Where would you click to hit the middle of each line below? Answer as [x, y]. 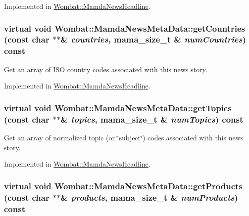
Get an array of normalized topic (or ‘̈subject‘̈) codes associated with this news [124, 137]
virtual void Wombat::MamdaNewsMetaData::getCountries [124, 28]
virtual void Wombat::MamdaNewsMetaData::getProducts [123, 186]
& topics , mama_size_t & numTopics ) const [152, 119]
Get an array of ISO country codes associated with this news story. [106, 69]
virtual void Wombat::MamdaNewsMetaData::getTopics [118, 108]
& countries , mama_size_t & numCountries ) [153, 39]
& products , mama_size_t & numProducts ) [149, 197]
